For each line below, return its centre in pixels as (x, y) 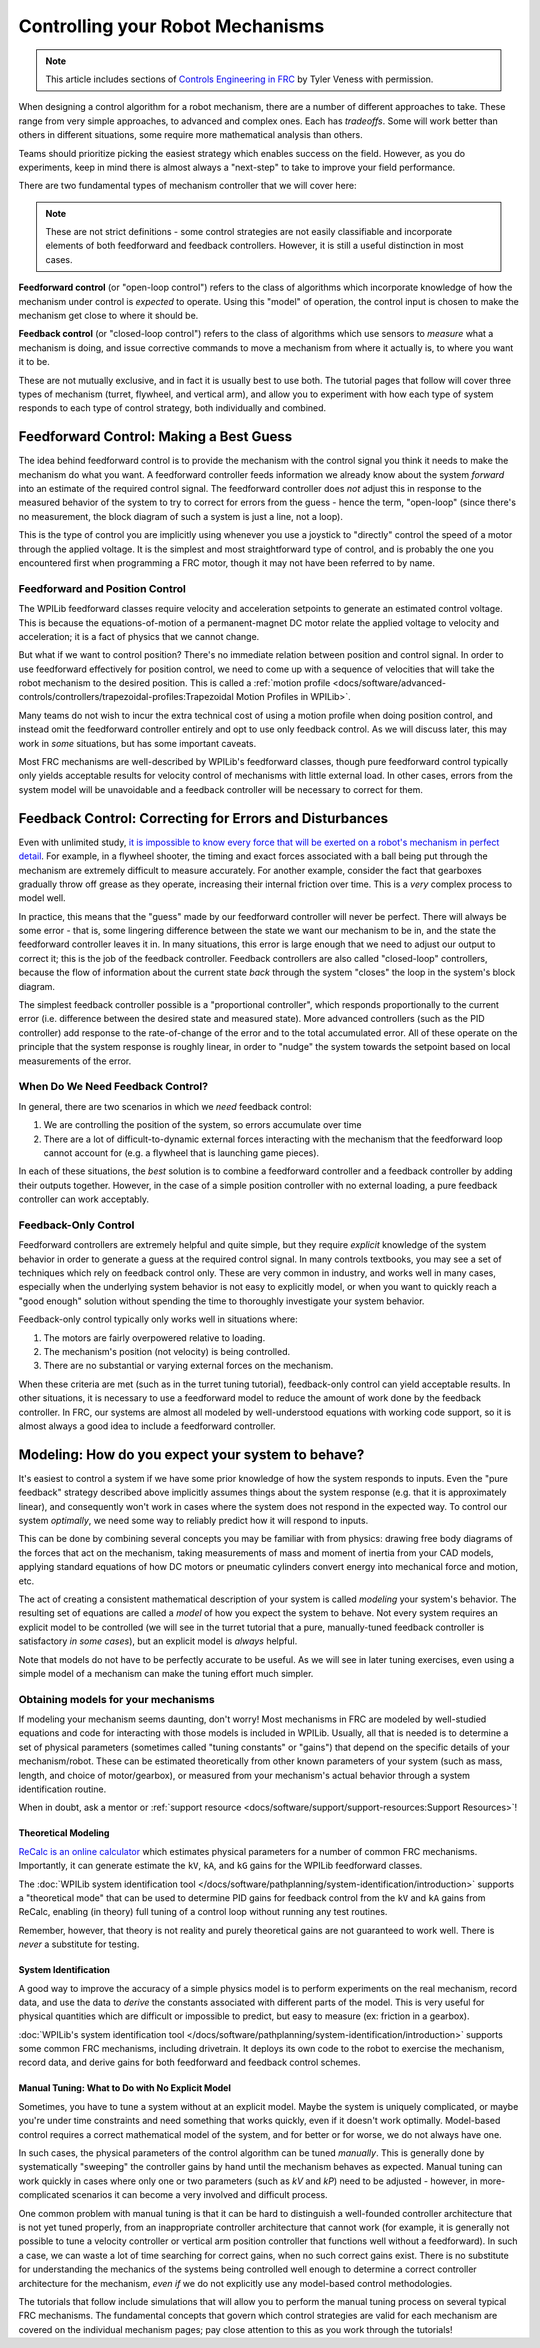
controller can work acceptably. (84, 1199)
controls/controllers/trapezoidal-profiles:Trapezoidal (126, 697)
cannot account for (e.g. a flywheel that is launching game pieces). (181, 1152)
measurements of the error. (75, 1061)
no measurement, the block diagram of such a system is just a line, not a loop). (181, 516)
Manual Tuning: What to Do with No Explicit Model (125, 2088)
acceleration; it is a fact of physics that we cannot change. (139, 636)
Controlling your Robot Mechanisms (171, 26)
